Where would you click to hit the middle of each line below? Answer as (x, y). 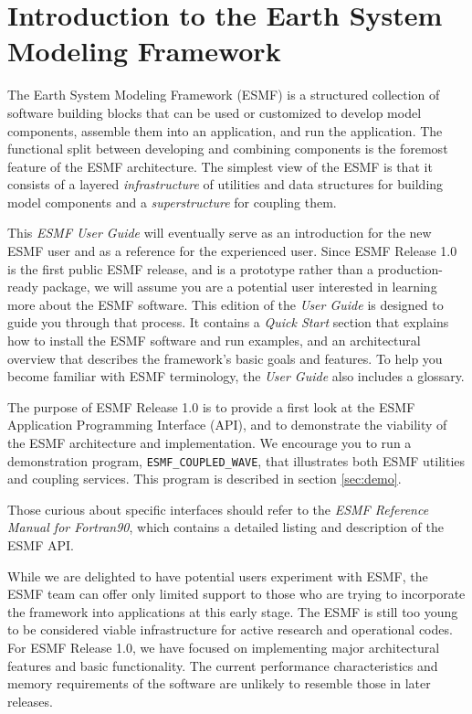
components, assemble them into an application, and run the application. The (225, 130)
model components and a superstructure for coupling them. (172, 202)
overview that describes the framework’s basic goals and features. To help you (225, 358)
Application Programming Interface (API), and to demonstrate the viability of (227, 425)
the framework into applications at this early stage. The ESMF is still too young (233, 611)
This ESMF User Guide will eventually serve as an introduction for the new (220, 233)
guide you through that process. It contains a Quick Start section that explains (228, 322)
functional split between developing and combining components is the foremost (228, 149)
